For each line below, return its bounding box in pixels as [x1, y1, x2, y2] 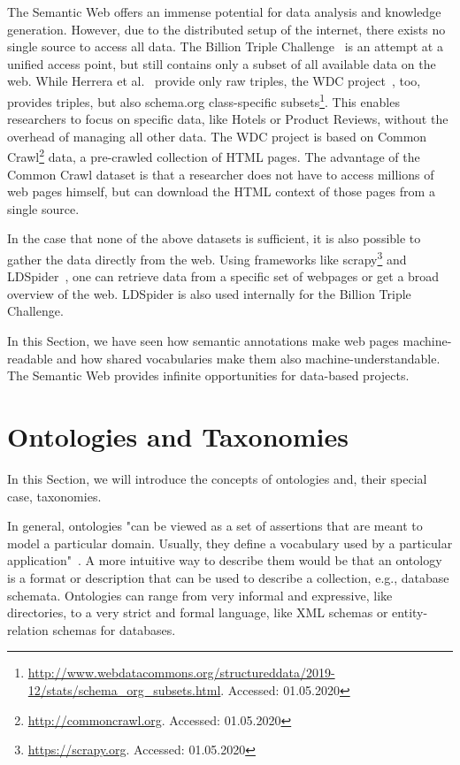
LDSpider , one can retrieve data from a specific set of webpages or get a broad [7, 267, 440, 286]
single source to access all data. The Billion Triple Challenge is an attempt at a [7, 37, 443, 56]
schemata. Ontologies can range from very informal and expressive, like [7, 585, 393, 604]
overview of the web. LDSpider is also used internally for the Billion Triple [7, 284, 411, 302]
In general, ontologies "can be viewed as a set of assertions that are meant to [7, 516, 423, 535]
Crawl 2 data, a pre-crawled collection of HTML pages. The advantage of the [7, 145, 420, 166]
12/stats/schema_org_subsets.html [27, 680, 221, 699]
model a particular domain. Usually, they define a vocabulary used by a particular [7, 533, 453, 552]
